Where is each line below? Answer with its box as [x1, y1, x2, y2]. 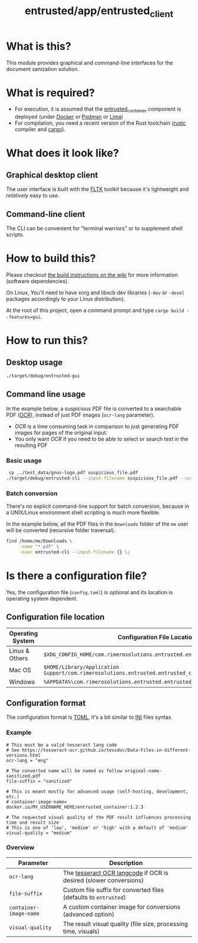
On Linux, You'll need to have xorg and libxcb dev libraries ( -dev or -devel [6, 289, 184, 296]
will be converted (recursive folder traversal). [6, 527, 116, 534]
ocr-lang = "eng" [6, 757, 49, 763]
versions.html [6, 752, 41, 758]
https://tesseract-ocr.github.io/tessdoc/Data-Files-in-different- [21, 747, 192, 753]
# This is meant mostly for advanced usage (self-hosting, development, [6, 788, 189, 795]
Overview [6, 844, 35, 852]
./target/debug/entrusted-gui [6, 373, 81, 379]
